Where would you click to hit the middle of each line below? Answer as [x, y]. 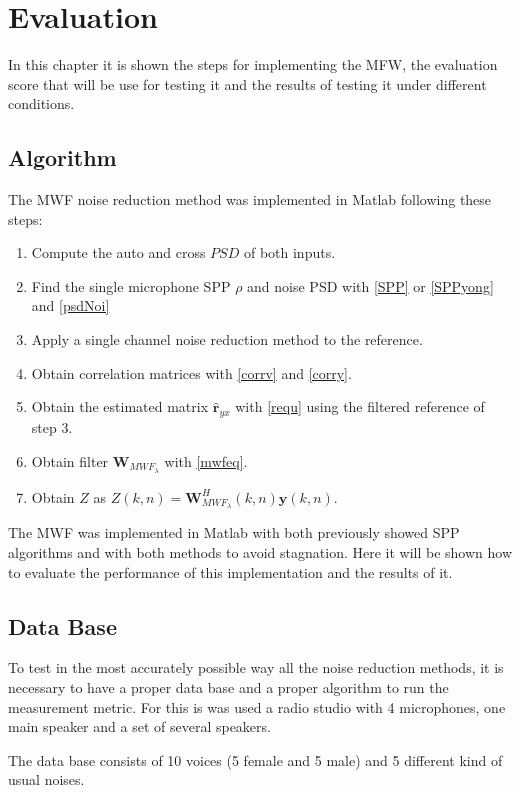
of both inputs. [289, 252]
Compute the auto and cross [118, 252]
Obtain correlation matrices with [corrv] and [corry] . [191, 372]
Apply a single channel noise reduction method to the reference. [227, 339]
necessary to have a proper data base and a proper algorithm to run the [228, 686]
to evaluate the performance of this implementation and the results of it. [230, 571]
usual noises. [46, 779]
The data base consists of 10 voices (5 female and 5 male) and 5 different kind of [255, 759]
